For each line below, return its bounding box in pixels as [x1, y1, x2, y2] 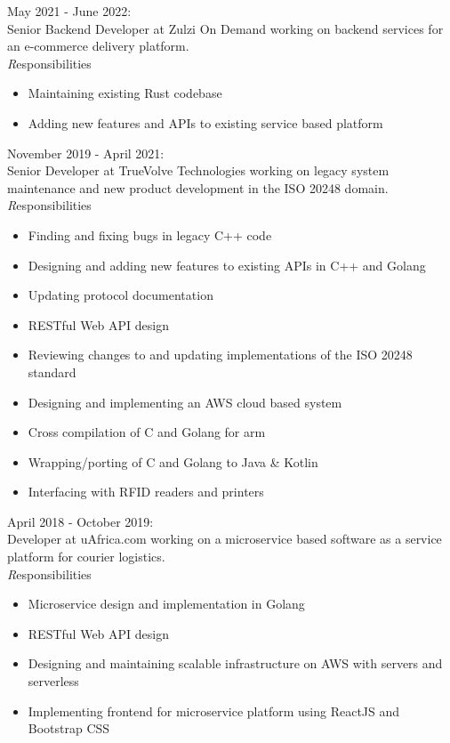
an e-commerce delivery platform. [7, 36, 189, 55]
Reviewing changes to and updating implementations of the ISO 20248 [28, 345, 413, 364]
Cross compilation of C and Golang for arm [28, 423, 266, 441]
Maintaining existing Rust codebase [28, 84, 222, 102]
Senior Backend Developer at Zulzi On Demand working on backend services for [7, 19, 444, 37]
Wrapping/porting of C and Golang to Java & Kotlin [28, 452, 318, 471]
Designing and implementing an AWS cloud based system [28, 392, 342, 411]
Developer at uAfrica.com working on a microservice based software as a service [7, 529, 442, 548]
